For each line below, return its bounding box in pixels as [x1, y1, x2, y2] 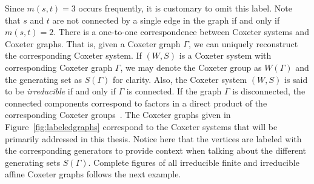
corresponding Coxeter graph [5, 61, 113, 73]
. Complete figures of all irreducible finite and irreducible [88, 156, 299, 168]
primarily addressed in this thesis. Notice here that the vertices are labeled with [5, 132, 302, 145]
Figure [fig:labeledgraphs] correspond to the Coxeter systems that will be [5, 120, 278, 133]
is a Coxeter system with [179, 49, 272, 62]
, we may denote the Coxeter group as [120, 61, 262, 73]
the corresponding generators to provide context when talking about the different [5, 144, 307, 157]
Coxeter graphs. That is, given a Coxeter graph [5, 37, 181, 50]
